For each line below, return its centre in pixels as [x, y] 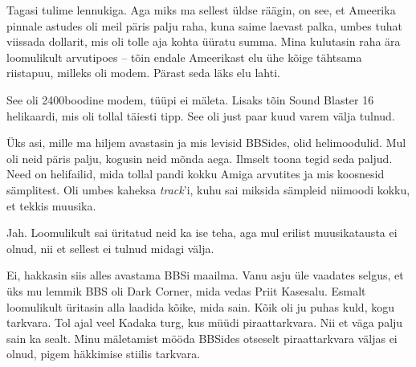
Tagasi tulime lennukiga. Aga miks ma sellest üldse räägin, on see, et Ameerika [201, 10]
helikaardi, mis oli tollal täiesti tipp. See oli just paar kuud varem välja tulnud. [201, 115]
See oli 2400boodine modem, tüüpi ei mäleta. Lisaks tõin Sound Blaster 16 [190, 99]
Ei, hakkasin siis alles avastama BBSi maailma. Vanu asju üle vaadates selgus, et [205, 275]
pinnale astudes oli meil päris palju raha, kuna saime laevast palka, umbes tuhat [204, 25]
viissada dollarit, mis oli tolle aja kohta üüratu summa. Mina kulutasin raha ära [204, 41]
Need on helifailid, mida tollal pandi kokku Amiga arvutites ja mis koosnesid [196, 174]
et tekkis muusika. [51, 205]
